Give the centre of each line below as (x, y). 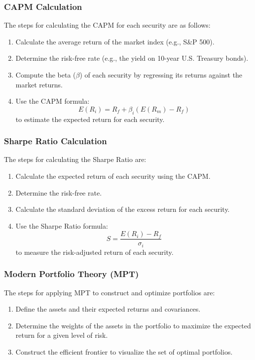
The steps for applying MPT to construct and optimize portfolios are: (109, 292)
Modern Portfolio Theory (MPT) (72, 274)
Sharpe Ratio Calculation (55, 141)
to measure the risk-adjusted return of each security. (94, 252)
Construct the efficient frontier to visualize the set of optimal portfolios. (124, 352)
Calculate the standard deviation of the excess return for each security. (123, 209)
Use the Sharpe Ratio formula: (62, 225)
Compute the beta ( (46, 75)
